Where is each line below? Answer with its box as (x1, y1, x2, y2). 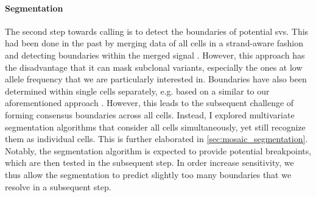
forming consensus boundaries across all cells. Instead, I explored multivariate (5, 108, 295, 121)
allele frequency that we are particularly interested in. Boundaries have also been (5, 73, 307, 85)
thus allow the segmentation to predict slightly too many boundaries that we (5, 168, 292, 181)
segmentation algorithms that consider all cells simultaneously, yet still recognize (5, 120, 306, 133)
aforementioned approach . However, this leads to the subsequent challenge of (5, 96, 294, 109)
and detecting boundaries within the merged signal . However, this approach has (5, 48, 305, 61)
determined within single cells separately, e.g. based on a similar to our (5, 84, 270, 97)
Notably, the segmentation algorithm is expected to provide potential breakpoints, (5, 144, 312, 157)
